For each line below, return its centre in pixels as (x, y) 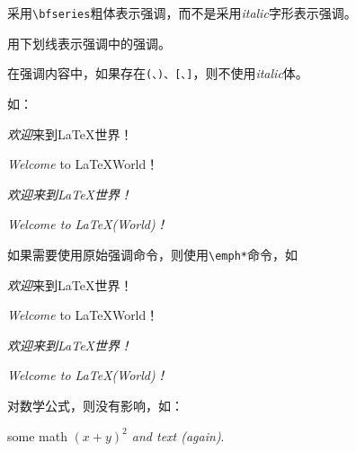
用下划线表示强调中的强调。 (89, 43)
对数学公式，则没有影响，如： (95, 405)
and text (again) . (178, 435)
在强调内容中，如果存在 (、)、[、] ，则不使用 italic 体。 (158, 73)
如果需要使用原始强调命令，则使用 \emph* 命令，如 (152, 254)
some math (37, 435)
